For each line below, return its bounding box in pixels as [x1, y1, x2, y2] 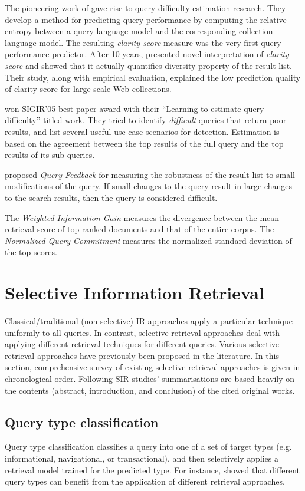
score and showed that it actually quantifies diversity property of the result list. [5, 59, 292, 71]
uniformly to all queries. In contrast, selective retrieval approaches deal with [5, 326, 280, 338]
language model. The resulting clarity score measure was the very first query [5, 36, 281, 48]
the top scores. [5, 246, 57, 258]
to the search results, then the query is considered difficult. [5, 191, 218, 203]
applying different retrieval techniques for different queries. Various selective [5, 338, 279, 350]
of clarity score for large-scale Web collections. [5, 83, 172, 95]
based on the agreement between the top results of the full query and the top [5, 137, 284, 149]
